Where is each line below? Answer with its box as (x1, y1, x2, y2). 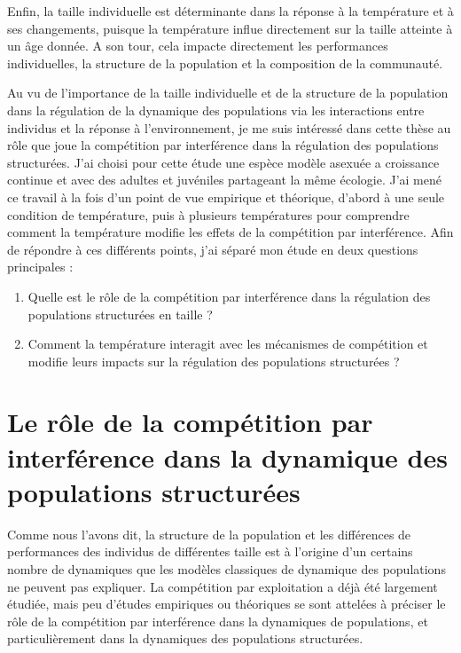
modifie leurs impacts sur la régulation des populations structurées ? (27, 351, 400, 370)
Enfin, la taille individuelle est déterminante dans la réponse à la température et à (7, 2, 454, 20)
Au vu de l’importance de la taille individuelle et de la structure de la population (7, 83, 449, 102)
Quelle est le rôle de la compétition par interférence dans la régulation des (27, 287, 431, 305)
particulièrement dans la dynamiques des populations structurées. (7, 629, 363, 648)
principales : (7, 257, 74, 276)
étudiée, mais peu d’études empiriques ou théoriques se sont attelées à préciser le (7, 594, 446, 613)
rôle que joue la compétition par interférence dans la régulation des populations (7, 136, 439, 154)
